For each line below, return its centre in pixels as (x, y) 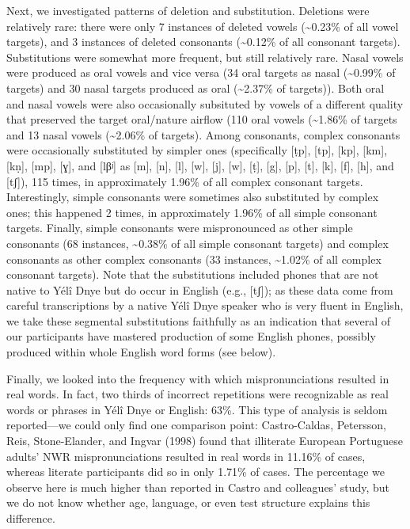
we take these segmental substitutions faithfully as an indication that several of (199, 320)
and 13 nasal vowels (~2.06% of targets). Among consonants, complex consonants (203, 134)
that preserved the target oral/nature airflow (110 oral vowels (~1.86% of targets (202, 119)
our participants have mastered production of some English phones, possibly (191, 336)
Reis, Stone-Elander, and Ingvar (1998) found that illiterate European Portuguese (205, 441)
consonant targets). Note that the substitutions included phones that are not (193, 274)
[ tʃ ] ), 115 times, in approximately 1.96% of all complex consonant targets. (185, 181)
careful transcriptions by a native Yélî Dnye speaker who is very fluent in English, (205, 305)
